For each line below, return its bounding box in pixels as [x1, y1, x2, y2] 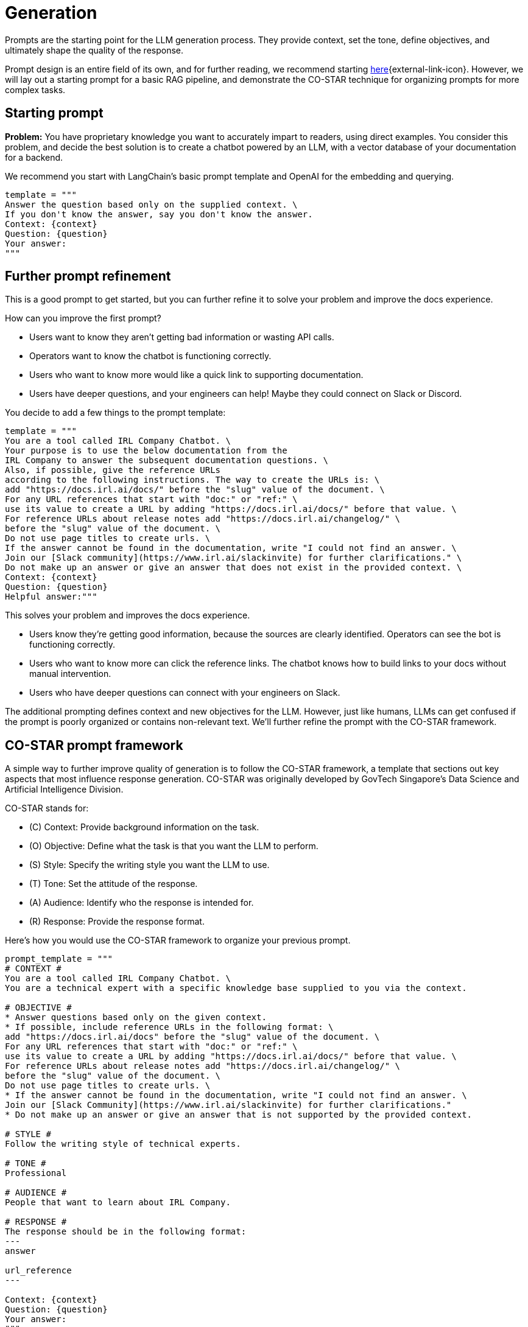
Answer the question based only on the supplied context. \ [5, 199, 298, 209]
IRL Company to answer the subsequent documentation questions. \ [5, 455, 329, 466]
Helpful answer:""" [5, 592, 97, 602]
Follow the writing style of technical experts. [5, 1139, 241, 1149]
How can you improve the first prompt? [5, 313, 161, 324]
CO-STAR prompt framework [5, 737, 183, 753]
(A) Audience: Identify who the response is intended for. [29, 897, 254, 908]
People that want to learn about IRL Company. [5, 1197, 231, 1208]
